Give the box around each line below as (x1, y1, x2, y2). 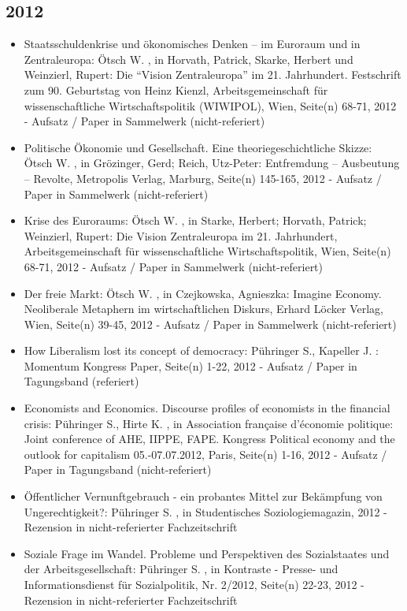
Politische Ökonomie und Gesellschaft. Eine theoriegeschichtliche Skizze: (24, 139, 372, 155)
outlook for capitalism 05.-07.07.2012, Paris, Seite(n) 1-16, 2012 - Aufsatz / (24, 445, 387, 462)
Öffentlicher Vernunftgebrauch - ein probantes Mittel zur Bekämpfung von (24, 488, 383, 505)
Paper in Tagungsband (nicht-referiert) (24, 461, 212, 478)
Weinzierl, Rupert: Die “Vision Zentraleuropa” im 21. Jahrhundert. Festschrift (24, 66, 401, 83)
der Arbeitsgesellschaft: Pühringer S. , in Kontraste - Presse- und (24, 561, 339, 577)
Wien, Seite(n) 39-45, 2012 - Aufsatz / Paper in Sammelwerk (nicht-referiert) (24, 315, 397, 332)
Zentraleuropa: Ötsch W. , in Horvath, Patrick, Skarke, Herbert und (24, 50, 353, 67)
